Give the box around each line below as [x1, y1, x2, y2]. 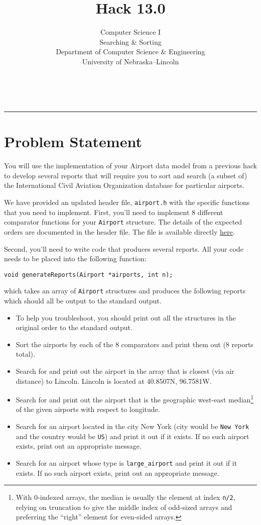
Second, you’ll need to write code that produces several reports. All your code [4, 243, 243, 254]
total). [16, 349, 35, 359]
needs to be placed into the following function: [4, 253, 147, 264]
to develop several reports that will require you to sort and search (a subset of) [4, 170, 247, 180]
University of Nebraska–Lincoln [82, 56, 179, 66]
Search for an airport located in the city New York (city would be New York [16, 421, 249, 431]
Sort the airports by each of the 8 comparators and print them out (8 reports [16, 339, 253, 349]
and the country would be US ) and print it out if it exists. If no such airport [16, 431, 249, 441]
